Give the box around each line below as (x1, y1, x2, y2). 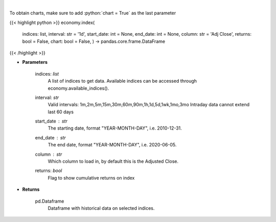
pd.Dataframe (35, 198, 64, 204)
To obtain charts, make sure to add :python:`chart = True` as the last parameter (9, 10, 176, 16)
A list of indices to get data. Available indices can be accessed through (48, 78, 197, 84)
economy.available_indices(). (48, 85, 109, 91)
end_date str (35, 134, 66, 140)
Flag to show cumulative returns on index (48, 175, 135, 181)
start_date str (35, 118, 67, 125)
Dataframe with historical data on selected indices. (48, 205, 155, 211)
